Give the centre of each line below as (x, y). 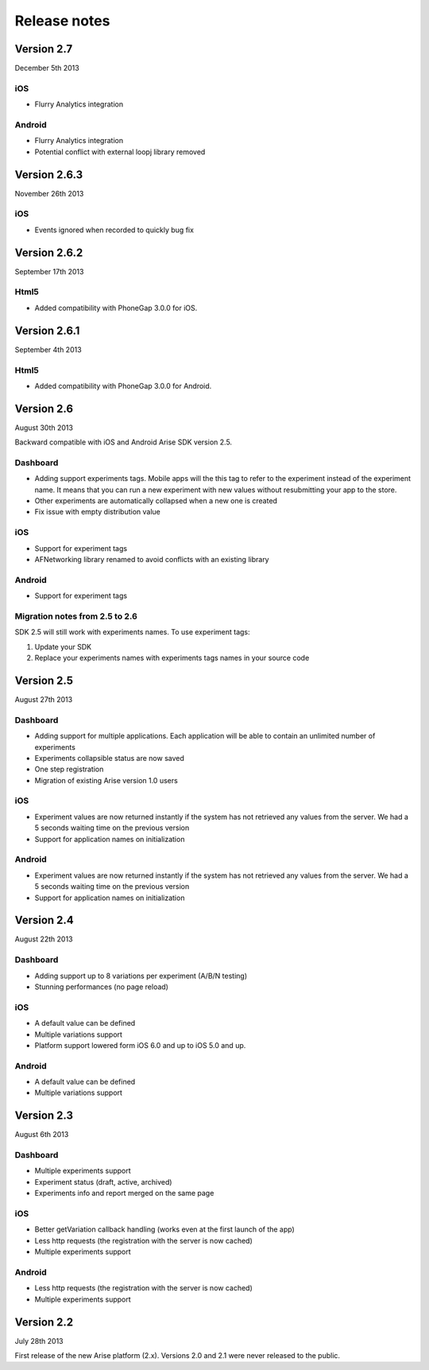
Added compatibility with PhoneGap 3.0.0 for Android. (123, 386)
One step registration (69, 769)
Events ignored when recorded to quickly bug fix (114, 230)
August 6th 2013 (42, 1135)
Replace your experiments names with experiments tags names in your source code (172, 658)
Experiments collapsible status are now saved (109, 758)
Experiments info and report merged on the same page (124, 1193)
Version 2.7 (44, 49)
